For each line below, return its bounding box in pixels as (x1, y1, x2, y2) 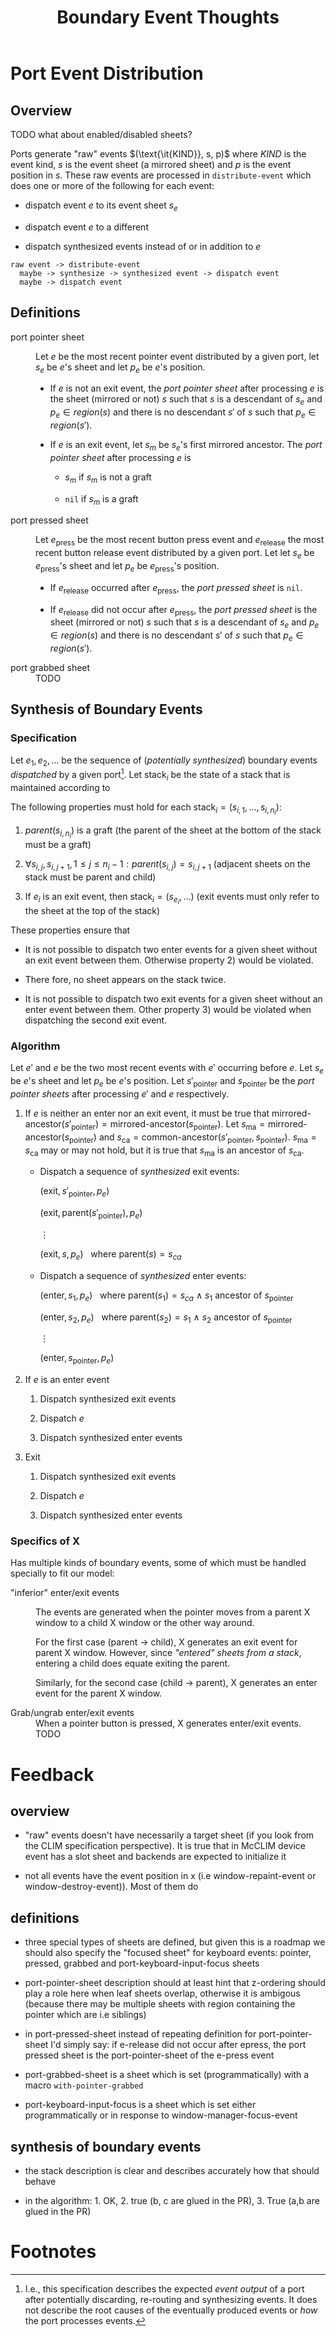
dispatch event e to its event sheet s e (24, 199, 178, 213)
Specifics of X (10, 1534, 81, 1548)
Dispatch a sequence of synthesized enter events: (39, 1269, 247, 1281)
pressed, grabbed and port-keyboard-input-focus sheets (24, 1957, 260, 1970)
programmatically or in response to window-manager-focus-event (24, 2109, 298, 2121)
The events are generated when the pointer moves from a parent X (35, 1606, 311, 1618)
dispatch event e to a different (24, 221, 149, 233)
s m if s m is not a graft (64, 471, 152, 485)
